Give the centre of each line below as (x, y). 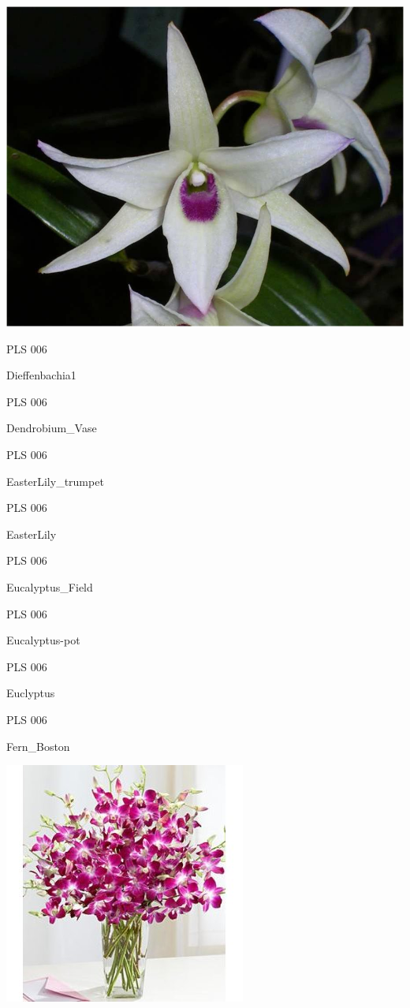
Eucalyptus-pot (43, 640)
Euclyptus (31, 693)
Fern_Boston (38, 746)
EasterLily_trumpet (55, 481)
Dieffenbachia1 (41, 375)
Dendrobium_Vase (52, 428)
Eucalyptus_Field (50, 586)
